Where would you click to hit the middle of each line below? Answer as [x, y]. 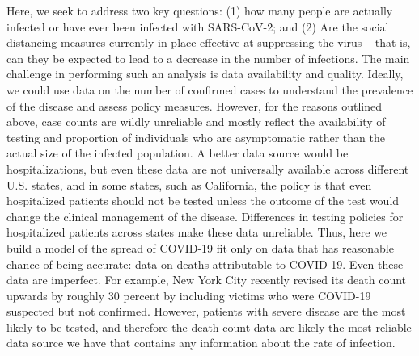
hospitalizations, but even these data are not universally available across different [208, 168]
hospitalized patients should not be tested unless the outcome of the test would [203, 201]
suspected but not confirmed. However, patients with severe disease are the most [206, 311]
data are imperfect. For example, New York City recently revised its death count [207, 280]
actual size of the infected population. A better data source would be [178, 153]
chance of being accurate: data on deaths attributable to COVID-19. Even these [205, 264]
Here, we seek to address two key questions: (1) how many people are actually [200, 10]
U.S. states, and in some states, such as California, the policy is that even [189, 184]
